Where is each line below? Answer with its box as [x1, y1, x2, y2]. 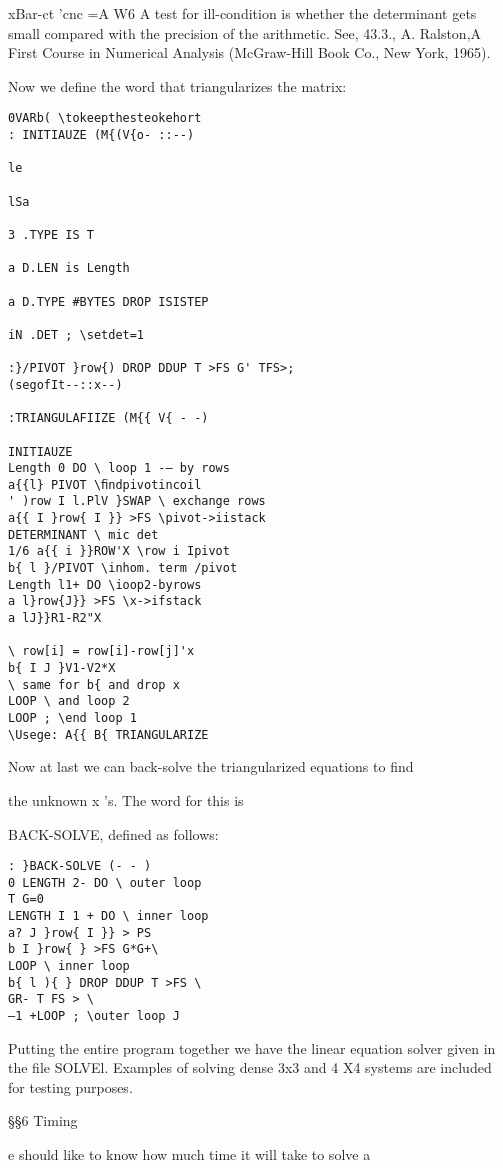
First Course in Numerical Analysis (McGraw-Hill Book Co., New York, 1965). [8, 42, 491, 63]
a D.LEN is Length [8, 261, 130, 276]
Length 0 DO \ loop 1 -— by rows [8, 461, 230, 476]
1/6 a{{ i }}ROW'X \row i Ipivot [8, 544, 230, 559]
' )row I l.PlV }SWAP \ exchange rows [8, 494, 266, 509]
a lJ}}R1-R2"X [8, 611, 102, 626]
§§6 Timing [8, 1110, 78, 1131]
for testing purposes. [8, 1076, 133, 1097]
